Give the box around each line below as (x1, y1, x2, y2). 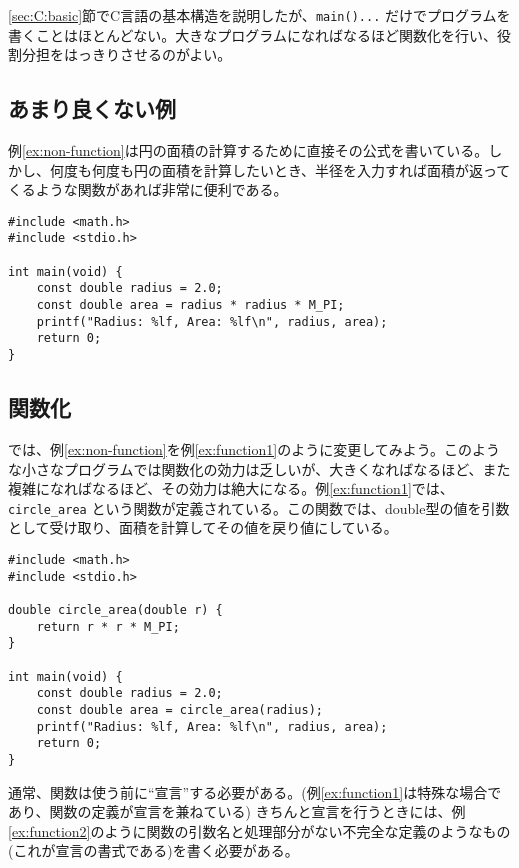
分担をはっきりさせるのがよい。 (21, 44, 232, 65)
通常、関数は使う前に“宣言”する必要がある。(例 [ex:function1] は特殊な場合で (8, 781, 502, 802)
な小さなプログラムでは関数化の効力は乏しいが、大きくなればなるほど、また (8, 458, 511, 479)
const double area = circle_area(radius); (36, 702, 323, 717)
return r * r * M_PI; (36, 619, 180, 634)
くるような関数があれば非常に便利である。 (8, 179, 288, 200)
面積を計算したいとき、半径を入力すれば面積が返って (161, 159, 511, 180)
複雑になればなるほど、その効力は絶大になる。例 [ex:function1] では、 (8, 478, 454, 499)
